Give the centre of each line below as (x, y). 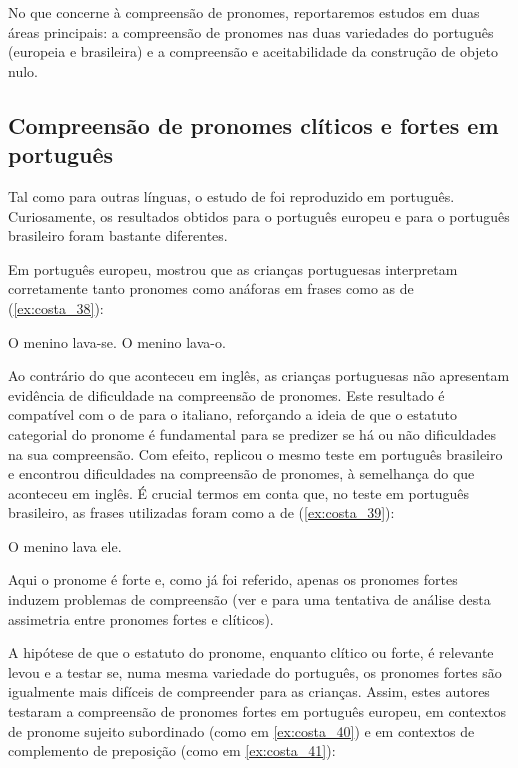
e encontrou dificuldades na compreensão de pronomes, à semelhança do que (241, 473)
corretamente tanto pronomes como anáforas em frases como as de (211, 288)
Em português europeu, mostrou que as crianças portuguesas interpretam (233, 268)
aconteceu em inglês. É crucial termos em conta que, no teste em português (238, 492)
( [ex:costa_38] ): (56, 307)
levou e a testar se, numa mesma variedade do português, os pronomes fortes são (255, 671)
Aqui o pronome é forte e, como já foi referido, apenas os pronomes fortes (233, 579)
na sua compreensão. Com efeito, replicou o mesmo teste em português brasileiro (255, 453)
